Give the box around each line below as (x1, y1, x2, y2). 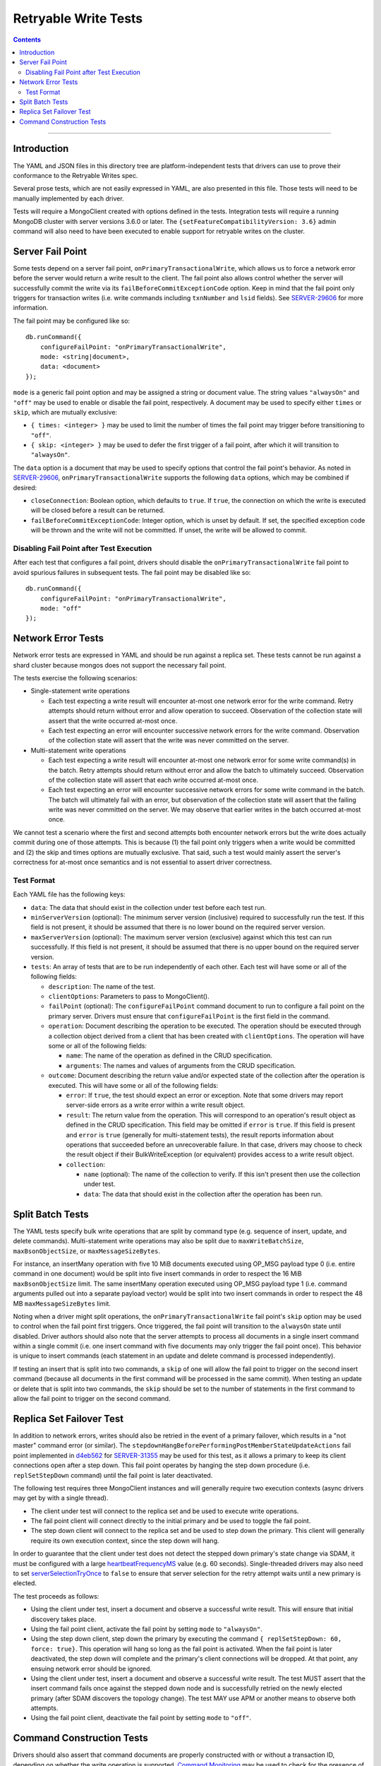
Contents (13, 35, 42, 44)
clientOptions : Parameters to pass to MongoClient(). (48, 992, 210, 1001)
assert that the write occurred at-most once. (48, 716, 178, 725)
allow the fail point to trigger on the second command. (13, 1394, 171, 1403)
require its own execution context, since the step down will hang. (30, 1536, 219, 1545)
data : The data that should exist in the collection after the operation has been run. (83, 1190, 323, 1198)
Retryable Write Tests (13, 11, 143, 26)
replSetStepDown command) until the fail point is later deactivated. (13, 1471, 213, 1479)
